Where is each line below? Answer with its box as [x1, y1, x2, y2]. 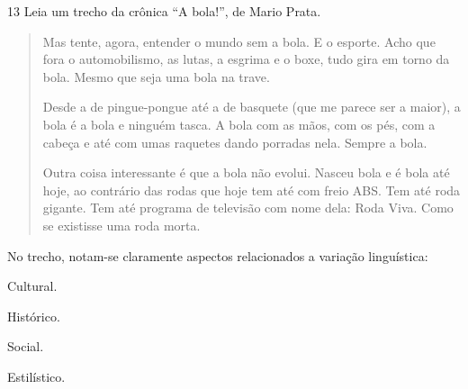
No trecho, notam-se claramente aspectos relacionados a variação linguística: [7, 246, 428, 265]
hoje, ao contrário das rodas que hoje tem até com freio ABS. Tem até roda [42, 180, 461, 199]
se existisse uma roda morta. [42, 215, 201, 234]
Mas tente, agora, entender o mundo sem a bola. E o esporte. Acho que [42, 32, 436, 50]
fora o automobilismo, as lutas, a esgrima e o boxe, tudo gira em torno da [42, 50, 450, 68]
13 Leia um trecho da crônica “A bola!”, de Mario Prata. [7, 2, 321, 20]
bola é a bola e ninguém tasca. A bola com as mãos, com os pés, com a [42, 114, 436, 133]
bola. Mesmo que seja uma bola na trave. [42, 67, 270, 86]
